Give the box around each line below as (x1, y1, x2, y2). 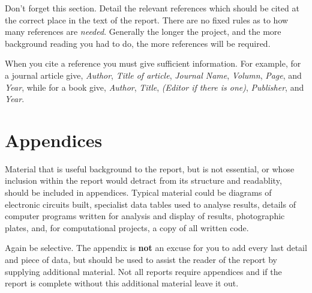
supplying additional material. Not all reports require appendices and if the (5, 265, 282, 277)
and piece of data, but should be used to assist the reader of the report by (5, 253, 277, 266)
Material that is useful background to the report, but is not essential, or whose (5, 162, 295, 175)
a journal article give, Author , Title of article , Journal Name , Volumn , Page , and (5, 68, 302, 81)
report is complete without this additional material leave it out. (5, 277, 239, 289)
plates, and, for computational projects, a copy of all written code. (5, 221, 249, 234)
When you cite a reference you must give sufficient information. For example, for (5, 57, 301, 70)
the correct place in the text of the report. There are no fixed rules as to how (5, 13, 289, 26)
